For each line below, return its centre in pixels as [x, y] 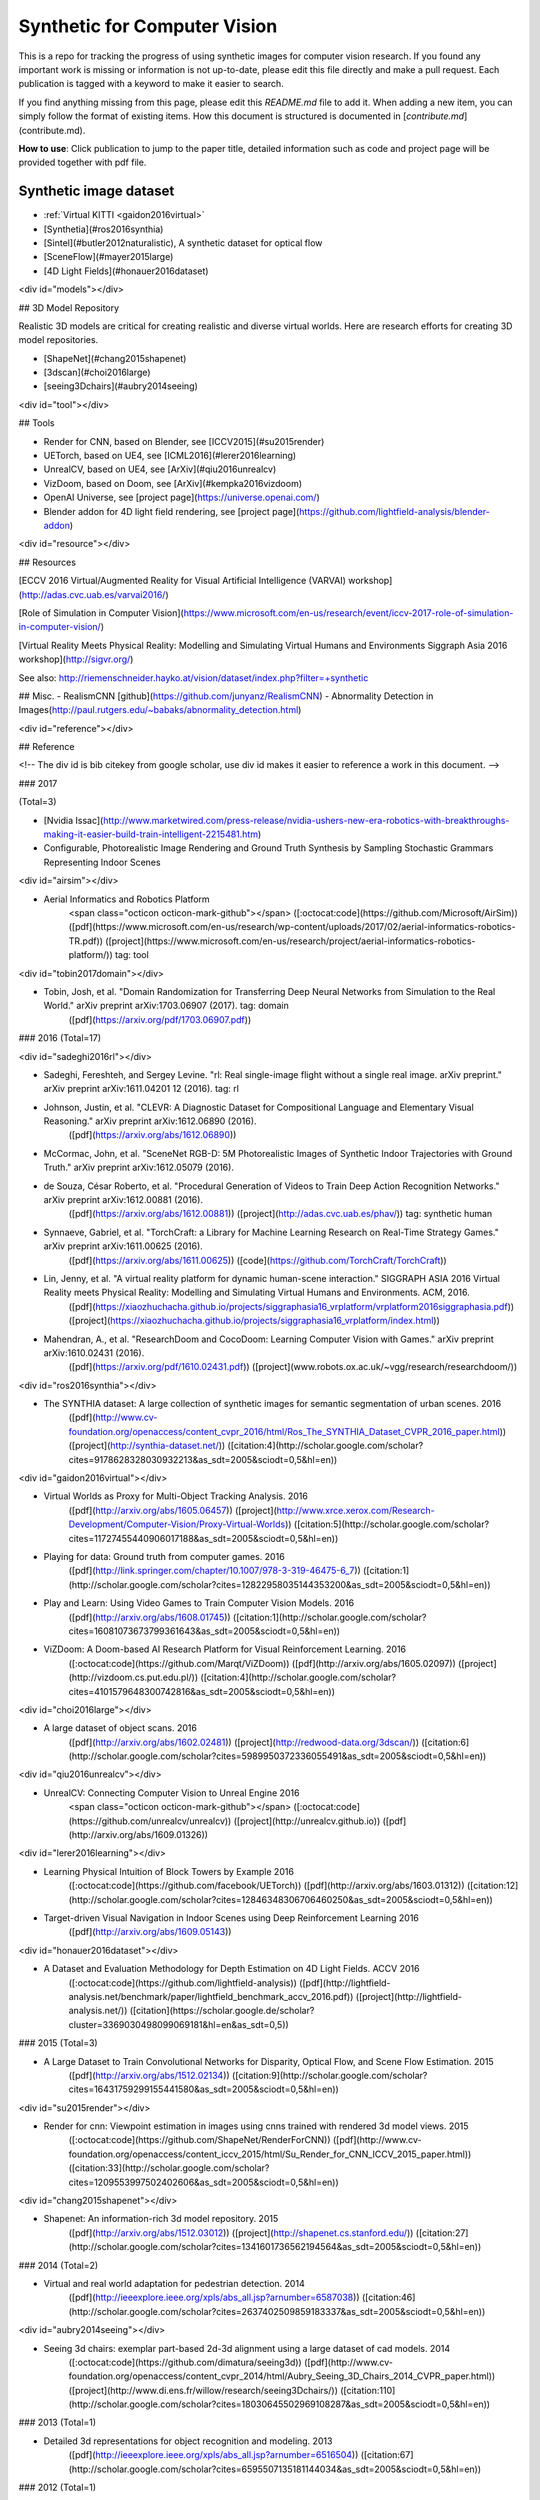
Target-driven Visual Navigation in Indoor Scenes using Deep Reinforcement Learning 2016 [231, 1917]
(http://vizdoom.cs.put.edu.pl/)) [133, 1677]
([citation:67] [387, 2455]
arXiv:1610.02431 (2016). [94, 1352]
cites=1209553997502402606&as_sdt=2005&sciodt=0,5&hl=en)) [203, 2182]
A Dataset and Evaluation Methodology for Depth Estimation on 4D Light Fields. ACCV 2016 [231, 1969]
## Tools [36, 423]
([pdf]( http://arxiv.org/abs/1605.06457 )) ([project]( [172, 1510]
